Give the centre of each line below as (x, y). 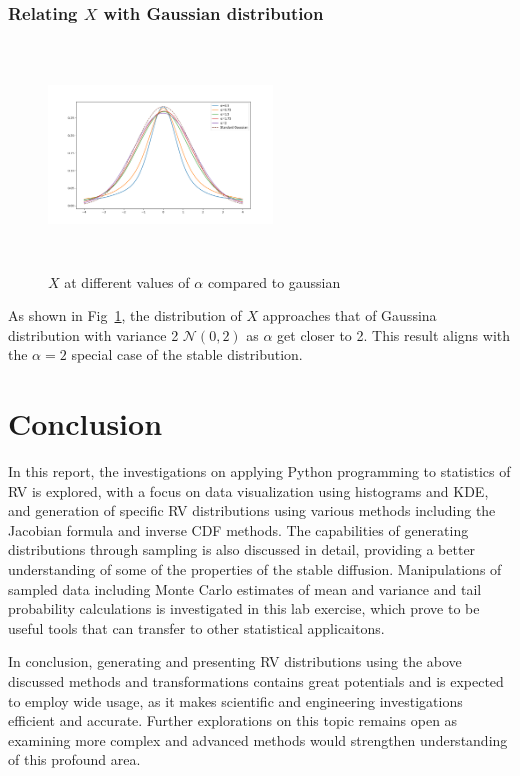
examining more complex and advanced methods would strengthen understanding (258, 739)
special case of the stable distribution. (187, 354)
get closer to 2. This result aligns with (394, 334)
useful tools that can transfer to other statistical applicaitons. (196, 627)
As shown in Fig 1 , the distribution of (125, 315)
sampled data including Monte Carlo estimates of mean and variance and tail (245, 588)
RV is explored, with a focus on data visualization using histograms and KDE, (248, 490)
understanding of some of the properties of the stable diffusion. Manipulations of (255, 569)
